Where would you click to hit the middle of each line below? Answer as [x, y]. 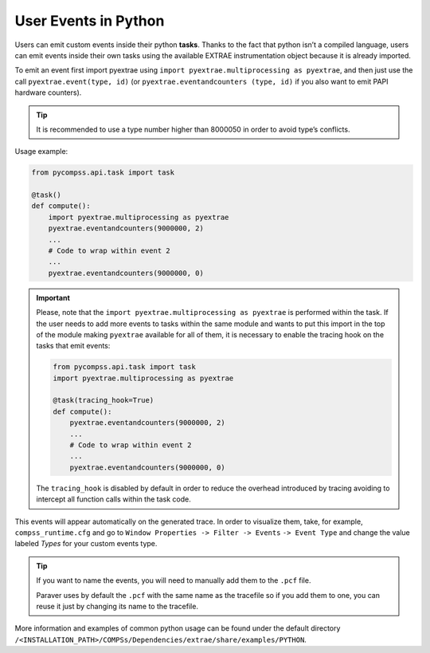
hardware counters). [48, 92]
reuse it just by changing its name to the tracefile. [117, 606]
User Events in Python [90, 21]
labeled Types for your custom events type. [86, 544]
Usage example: [41, 151]
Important [53, 297]
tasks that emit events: [73, 346]
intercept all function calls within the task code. [113, 499]
